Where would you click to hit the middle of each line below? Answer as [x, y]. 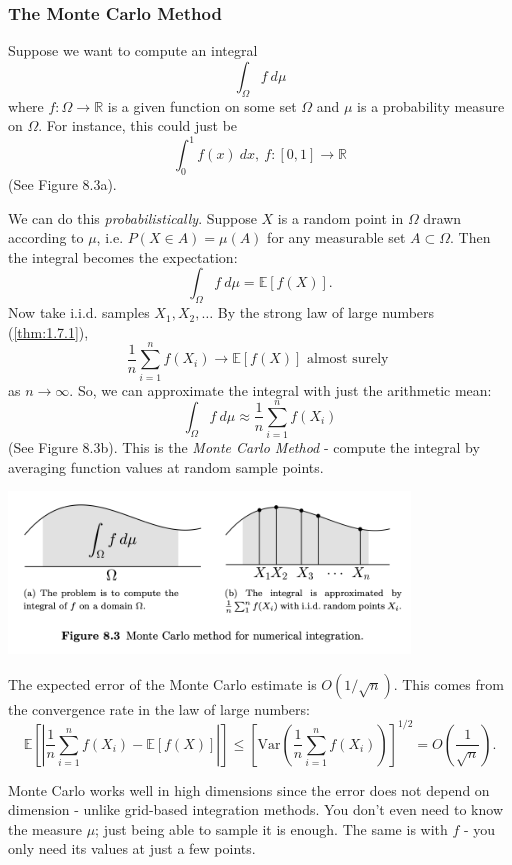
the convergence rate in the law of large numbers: [159, 708]
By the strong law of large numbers [326, 312]
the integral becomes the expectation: [123, 256]
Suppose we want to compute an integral [133, 50]
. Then [470, 237]
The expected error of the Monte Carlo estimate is [162, 683]
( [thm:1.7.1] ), [48, 331]
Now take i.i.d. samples [79, 312]
